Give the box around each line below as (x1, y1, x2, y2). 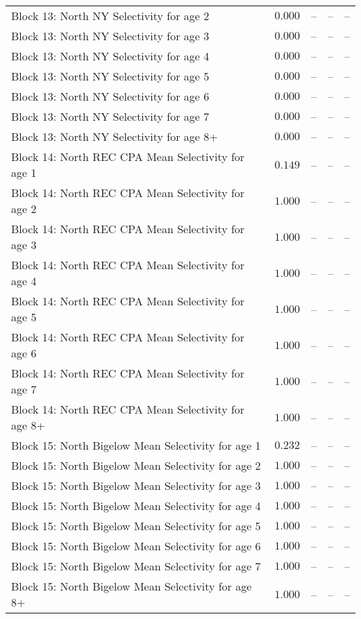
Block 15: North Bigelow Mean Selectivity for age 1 (11, 437, 261, 453)
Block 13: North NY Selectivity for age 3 (11, 28, 210, 44)
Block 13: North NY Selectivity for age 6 (11, 88, 210, 104)
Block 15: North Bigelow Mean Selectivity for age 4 (11, 498, 261, 514)
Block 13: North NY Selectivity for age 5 (11, 68, 210, 84)
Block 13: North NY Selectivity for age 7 (11, 108, 210, 124)
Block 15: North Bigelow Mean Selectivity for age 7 (11, 558, 261, 574)
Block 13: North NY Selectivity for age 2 (11, 8, 210, 24)
